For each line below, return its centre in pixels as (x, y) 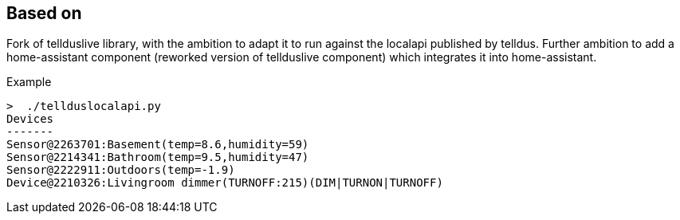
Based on (44, 13)
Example (29, 82)
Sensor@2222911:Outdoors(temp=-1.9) (121, 170)
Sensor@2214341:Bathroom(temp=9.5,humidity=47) (158, 157)
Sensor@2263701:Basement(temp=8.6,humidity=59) (158, 145)
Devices (30, 119)
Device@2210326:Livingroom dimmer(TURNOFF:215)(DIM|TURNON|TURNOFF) (225, 183)
